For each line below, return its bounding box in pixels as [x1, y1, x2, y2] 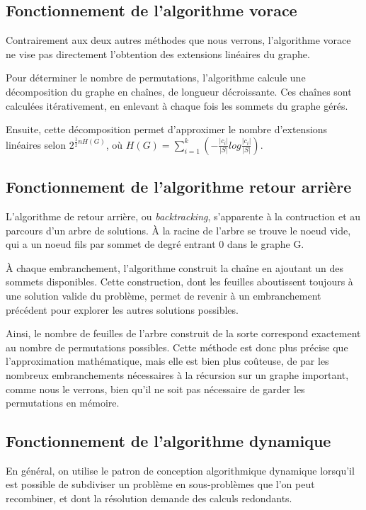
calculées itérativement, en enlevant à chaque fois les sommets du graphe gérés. [6, 98, 348, 113]
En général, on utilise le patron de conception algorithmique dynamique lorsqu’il [6, 463, 355, 477]
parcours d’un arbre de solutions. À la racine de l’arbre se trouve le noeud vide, [6, 222, 351, 237]
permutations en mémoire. [6, 395, 120, 410]
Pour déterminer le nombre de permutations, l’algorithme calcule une [6, 70, 306, 85]
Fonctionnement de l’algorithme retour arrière [6, 176, 352, 198]
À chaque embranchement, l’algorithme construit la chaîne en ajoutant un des [6, 260, 344, 275]
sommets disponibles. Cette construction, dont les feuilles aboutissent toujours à [6, 274, 353, 289]
